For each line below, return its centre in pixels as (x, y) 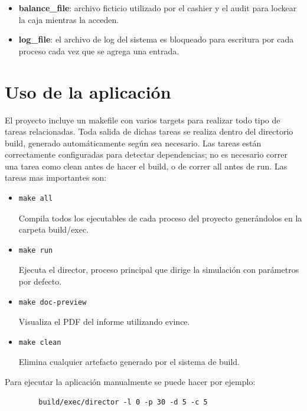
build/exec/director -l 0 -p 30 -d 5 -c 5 (123, 402)
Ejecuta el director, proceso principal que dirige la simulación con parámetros (159, 270)
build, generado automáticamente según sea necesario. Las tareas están (133, 143)
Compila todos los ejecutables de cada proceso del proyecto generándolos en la (160, 218)
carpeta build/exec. (54, 229)
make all (36, 199)
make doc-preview (53, 302)
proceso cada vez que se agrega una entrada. (99, 50)
